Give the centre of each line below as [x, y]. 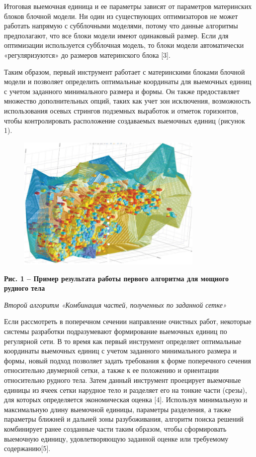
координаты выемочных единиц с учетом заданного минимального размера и [120, 351]
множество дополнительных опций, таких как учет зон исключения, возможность [128, 101]
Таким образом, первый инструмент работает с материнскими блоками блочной [125, 71]
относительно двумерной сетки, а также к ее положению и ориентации [111, 370]
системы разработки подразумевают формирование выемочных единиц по [116, 331]
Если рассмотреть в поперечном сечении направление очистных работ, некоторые [128, 321]
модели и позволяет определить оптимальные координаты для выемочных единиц [128, 81]
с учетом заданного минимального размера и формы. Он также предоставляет [122, 91]
